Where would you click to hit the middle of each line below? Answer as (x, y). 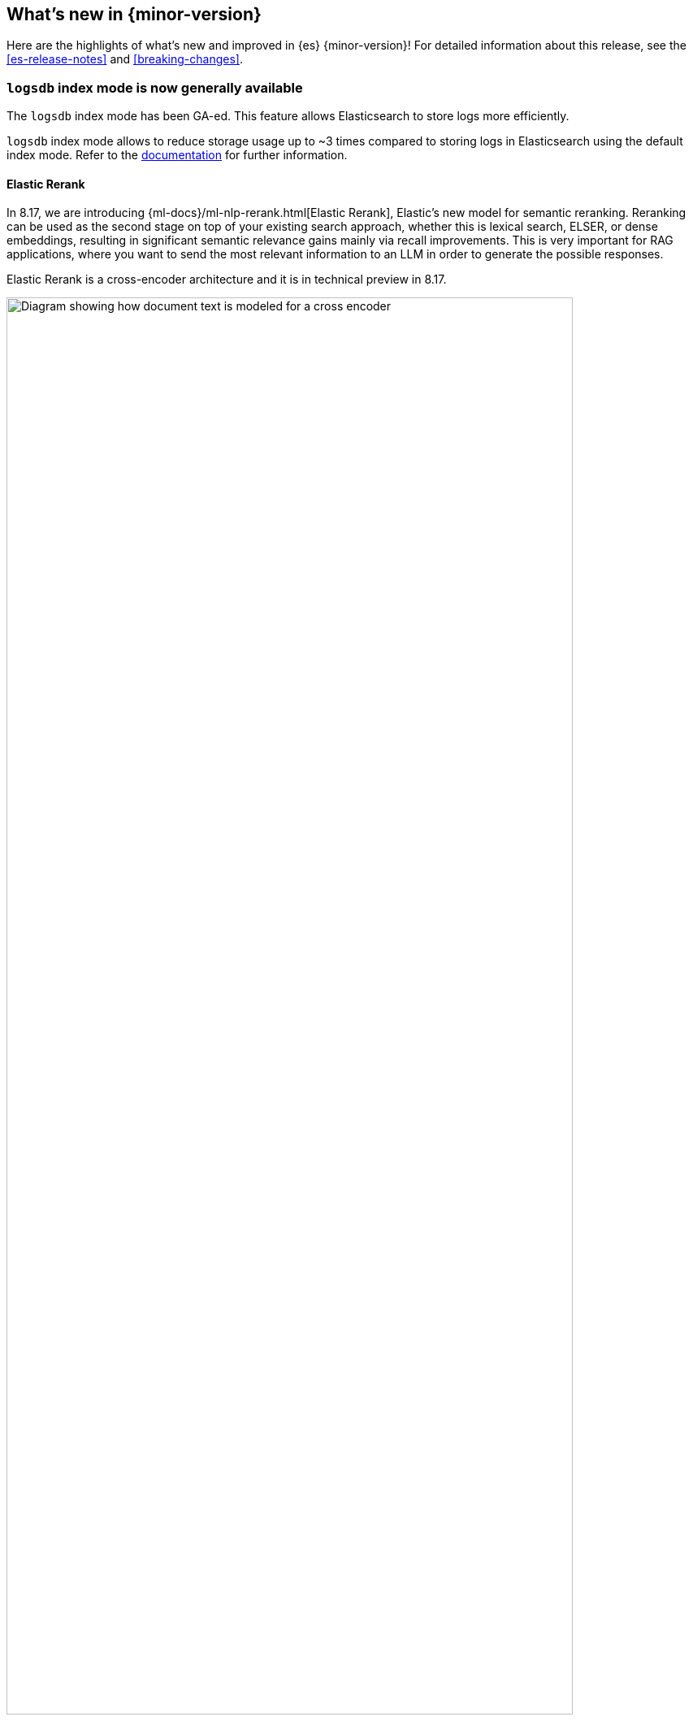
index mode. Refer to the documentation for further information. (177, 155)
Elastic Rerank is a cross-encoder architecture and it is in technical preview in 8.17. (227, 280)
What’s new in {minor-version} (134, 14)
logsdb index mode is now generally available (155, 87)
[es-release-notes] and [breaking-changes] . (125, 59)
